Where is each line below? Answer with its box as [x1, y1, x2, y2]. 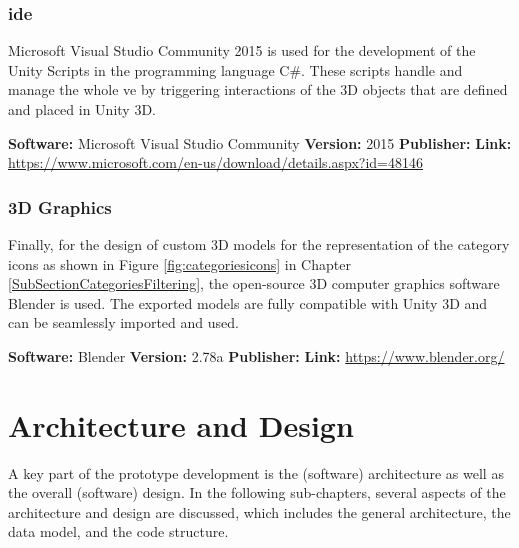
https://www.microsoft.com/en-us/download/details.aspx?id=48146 [8, 152, 424, 173]
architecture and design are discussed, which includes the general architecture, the [8, 501, 511, 522]
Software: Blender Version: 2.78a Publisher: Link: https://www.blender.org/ [8, 345, 505, 366]
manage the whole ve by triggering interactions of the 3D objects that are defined [8, 79, 508, 100]
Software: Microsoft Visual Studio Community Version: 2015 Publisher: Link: [8, 132, 512, 153]
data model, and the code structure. [8, 521, 229, 542]
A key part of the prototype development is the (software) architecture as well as [8, 462, 504, 483]
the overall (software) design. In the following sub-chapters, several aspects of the [8, 482, 506, 503]
